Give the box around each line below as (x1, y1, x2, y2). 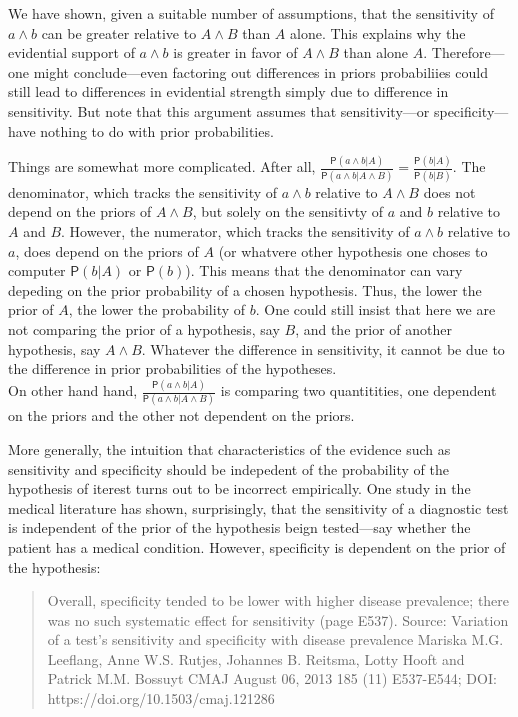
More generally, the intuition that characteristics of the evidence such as (8, 438, 451, 459)
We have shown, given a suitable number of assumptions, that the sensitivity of (8, 3, 494, 23)
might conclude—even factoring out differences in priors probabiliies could (33, 61, 488, 82)
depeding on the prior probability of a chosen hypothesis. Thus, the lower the (8, 279, 482, 300)
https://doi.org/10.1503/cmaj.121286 (47, 688, 275, 709)
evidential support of (8, 42, 135, 63)
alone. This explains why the (290, 22, 466, 43)
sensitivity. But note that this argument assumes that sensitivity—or (8, 100, 430, 121)
